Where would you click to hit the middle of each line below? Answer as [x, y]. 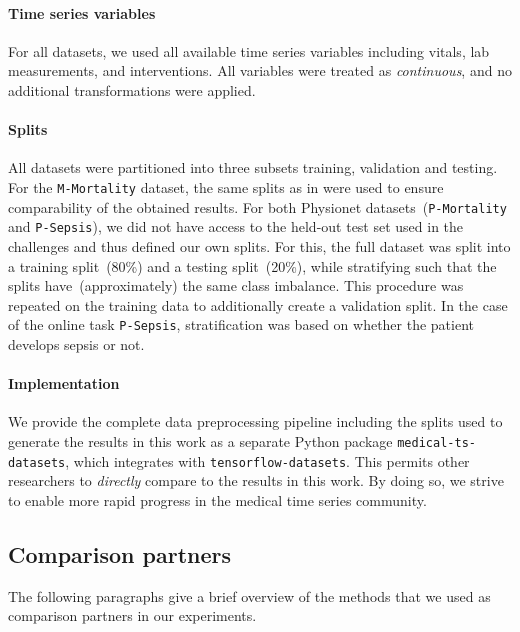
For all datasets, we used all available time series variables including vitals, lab [249, 50]
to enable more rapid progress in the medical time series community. [217, 499]
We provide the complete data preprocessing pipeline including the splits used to [255, 421]
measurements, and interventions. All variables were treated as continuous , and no [260, 70]
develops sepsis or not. [76, 343]
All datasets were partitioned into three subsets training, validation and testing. [253, 167]
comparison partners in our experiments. [132, 615]
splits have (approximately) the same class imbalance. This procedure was [236, 285]
